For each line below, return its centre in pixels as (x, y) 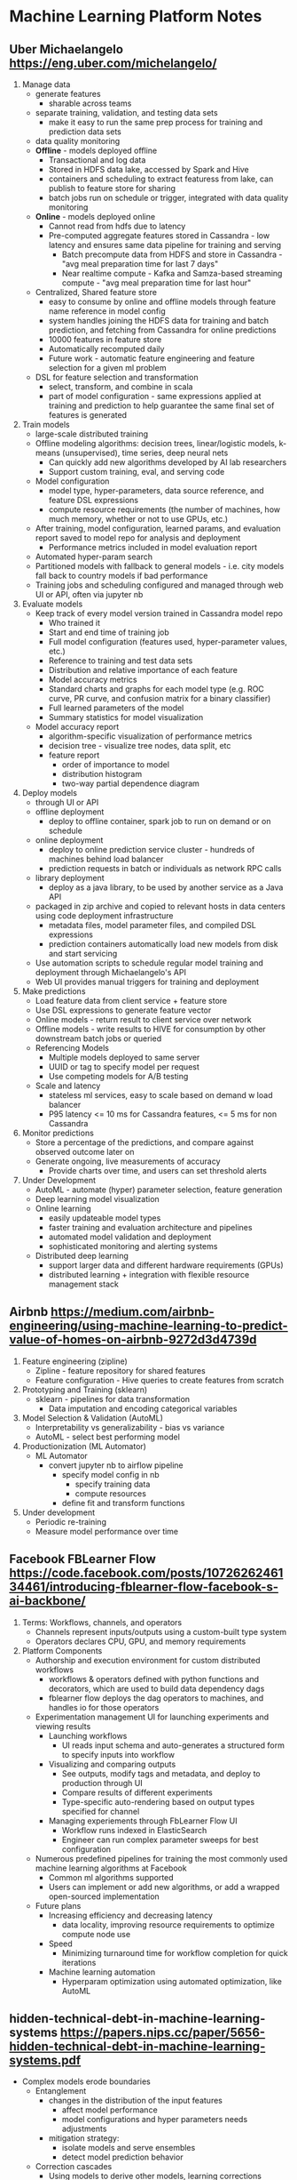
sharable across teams (90, 103)
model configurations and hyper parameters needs (155, 2120)
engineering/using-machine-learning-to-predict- (148, 1326)
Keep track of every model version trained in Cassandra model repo (159, 613)
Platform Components (62, 1650)
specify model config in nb (110, 1474)
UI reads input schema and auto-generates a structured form (173, 1745)
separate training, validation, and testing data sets (127, 112)
